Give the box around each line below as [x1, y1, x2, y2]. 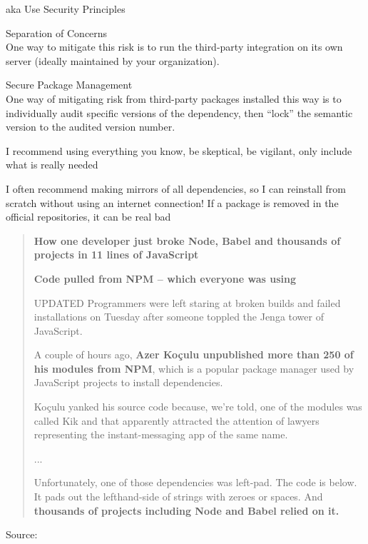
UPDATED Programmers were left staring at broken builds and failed [34, 295, 341, 310]
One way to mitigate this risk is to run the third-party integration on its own [6, 39, 343, 54]
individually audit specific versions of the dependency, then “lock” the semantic [6, 105, 353, 120]
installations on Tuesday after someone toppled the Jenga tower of [34, 309, 324, 324]
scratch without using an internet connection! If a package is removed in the [6, 195, 339, 210]
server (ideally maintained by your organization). [6, 53, 220, 68]
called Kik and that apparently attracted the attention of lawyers [34, 413, 320, 428]
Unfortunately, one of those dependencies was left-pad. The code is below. [34, 475, 357, 490]
